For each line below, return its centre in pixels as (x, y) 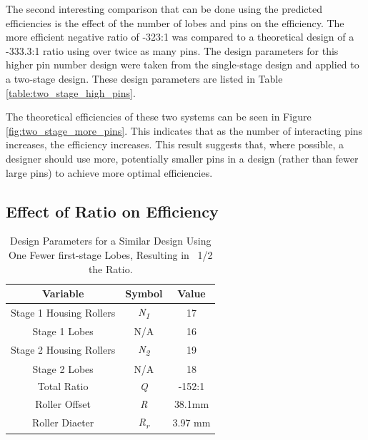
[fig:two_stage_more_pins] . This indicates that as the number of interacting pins (184, 130)
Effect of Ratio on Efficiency (112, 211)
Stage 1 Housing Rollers (63, 313)
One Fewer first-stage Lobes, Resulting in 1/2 (110, 254)
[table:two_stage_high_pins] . (71, 92)
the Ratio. (110, 268)
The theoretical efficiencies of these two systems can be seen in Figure (159, 117)
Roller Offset (63, 404)
